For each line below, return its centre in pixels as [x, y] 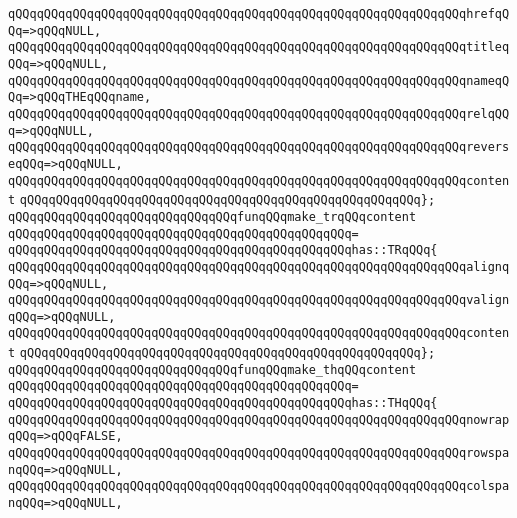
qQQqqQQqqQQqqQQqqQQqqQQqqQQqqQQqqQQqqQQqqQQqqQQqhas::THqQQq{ [223, 403]
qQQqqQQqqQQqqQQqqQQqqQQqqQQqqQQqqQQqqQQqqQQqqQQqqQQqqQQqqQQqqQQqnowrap [259, 419]
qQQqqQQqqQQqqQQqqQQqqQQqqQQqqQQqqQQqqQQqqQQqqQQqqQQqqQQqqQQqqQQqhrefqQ [259, 14]
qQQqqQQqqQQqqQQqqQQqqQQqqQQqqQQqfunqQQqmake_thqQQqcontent [212, 369]
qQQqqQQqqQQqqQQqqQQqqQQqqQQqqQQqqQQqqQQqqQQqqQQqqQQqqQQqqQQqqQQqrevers [259, 147]
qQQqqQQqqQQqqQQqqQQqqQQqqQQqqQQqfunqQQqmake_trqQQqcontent [212, 216]
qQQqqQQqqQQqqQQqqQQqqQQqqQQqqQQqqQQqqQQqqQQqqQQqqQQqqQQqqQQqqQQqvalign [259, 300]
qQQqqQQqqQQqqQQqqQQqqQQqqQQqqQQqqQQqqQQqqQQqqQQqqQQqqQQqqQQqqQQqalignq [259, 266]
